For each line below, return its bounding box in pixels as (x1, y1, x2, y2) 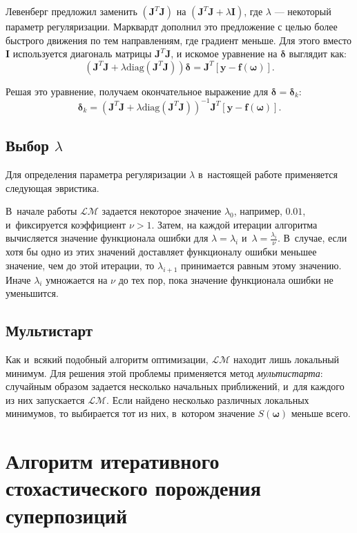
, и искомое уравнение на (171, 46, 278, 61)
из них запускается (6, 392, 85, 407)
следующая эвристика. (6, 180, 99, 195)
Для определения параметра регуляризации (6, 167, 186, 182)
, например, (233, 204, 282, 218)
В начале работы (6, 204, 77, 218)
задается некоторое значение (102, 204, 222, 218)
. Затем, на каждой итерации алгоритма (151, 217, 318, 231)
